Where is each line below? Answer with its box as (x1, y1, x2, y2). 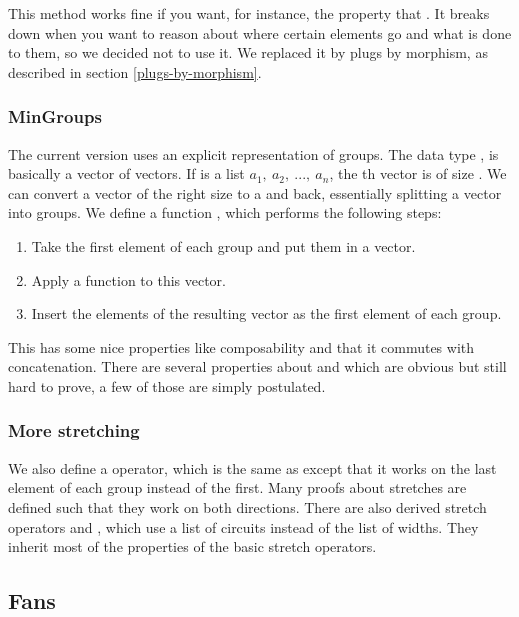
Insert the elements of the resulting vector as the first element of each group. (31, 303, 502, 324)
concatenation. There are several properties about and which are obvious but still (8, 356, 507, 377)
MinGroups (8, 104, 102, 129)
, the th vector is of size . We (329, 163, 507, 184)
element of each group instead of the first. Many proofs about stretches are (8, 477, 467, 498)
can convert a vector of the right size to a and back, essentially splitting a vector (8, 182, 502, 203)
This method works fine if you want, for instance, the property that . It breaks (8, 3, 490, 23)
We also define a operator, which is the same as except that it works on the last (8, 457, 497, 478)
